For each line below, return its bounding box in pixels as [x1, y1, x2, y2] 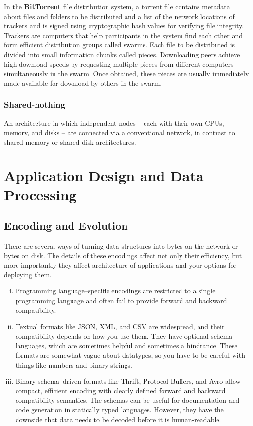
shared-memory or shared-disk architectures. [4, 136, 136, 147]
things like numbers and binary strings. [15, 359, 132, 369]
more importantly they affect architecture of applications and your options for [4, 260, 236, 270]
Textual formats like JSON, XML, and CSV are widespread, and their [15, 321, 225, 331]
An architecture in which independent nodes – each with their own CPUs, [4, 117, 224, 128]
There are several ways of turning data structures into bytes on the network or [4, 241, 238, 251]
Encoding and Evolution [4, 218, 128, 233]
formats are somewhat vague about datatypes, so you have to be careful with [15, 350, 245, 360]
